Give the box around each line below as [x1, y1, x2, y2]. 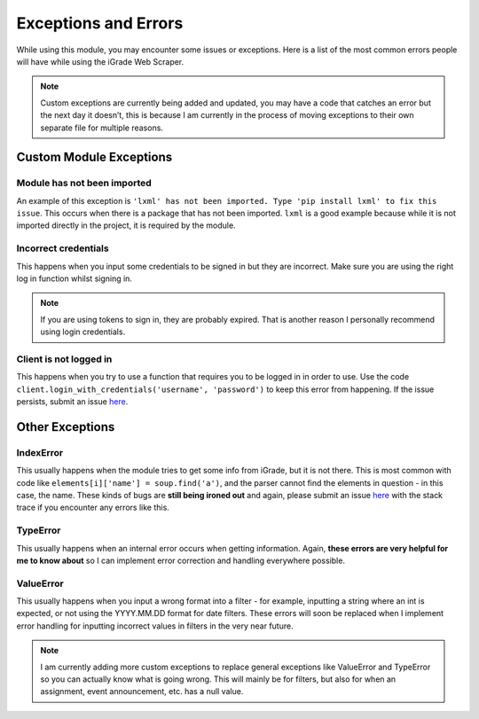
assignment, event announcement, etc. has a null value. [40, 686, 244, 697]
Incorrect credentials [16, 242, 110, 254]
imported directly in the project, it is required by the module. [16, 220, 236, 231]
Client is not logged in [16, 353, 113, 365]
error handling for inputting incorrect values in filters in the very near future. [16, 621, 294, 631]
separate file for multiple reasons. [40, 122, 164, 133]
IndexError [16, 446, 64, 458]
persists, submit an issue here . [16, 396, 129, 407]
